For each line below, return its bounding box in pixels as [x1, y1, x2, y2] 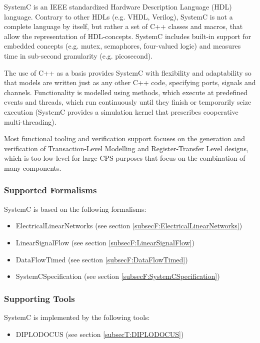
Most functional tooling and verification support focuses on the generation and [4, 133, 245, 144]
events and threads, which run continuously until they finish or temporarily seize [4, 97, 251, 107]
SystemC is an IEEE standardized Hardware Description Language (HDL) [4, 2, 232, 12]
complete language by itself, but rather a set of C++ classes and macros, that [4, 21, 243, 32]
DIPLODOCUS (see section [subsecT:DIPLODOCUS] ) [15, 328, 184, 339]
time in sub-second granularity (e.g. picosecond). [4, 50, 153, 61]
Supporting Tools [4, 292, 75, 304]
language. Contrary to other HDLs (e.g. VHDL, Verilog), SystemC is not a [4, 11, 233, 22]
